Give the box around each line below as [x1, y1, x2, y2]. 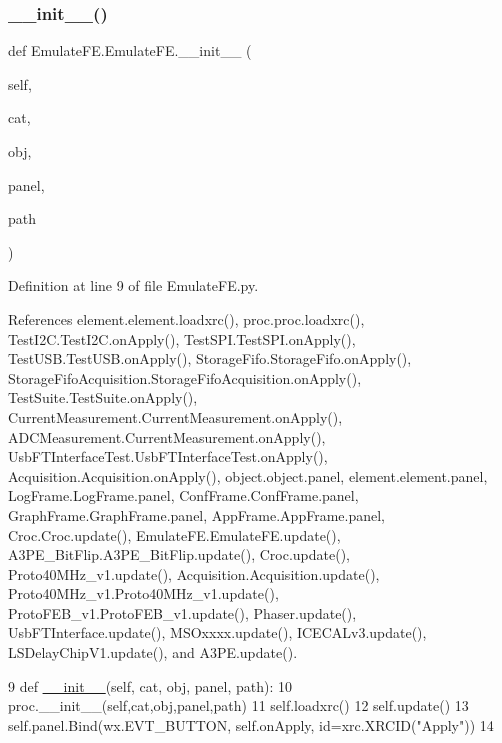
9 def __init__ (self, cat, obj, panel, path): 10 [8, 675, 293, 696]
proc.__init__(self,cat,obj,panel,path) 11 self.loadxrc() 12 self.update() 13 [8, 695, 469, 716]
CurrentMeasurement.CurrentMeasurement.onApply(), [8, 406, 343, 427]
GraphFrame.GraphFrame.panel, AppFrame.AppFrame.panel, [8, 504, 385, 525]
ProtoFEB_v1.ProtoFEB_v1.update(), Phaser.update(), [8, 602, 357, 623]
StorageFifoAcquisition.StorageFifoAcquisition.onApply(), [8, 367, 362, 388]
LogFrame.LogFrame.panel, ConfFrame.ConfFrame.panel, [8, 485, 359, 506]
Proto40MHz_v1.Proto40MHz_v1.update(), [8, 583, 279, 604]
